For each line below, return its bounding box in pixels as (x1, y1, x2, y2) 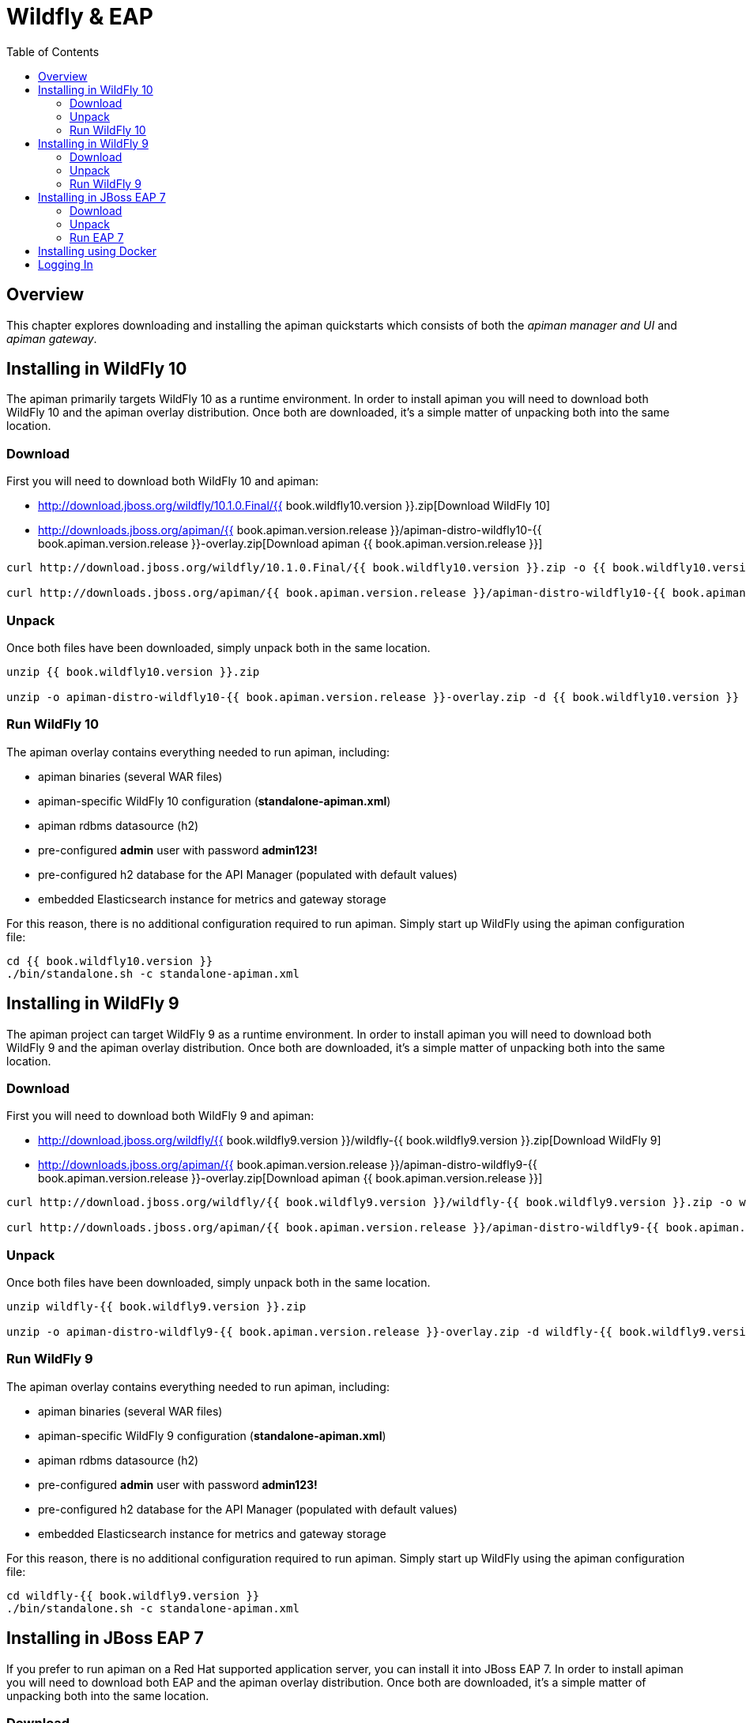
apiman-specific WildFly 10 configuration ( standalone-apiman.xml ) (38, 794, 391, 808)
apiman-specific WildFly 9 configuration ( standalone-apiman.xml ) (38, 1428, 386, 1442)
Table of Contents (6, 44, 100, 58)
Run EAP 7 (70, 230, 124, 244)
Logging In (38, 257, 93, 271)
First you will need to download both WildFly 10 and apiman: (6, 474, 319, 488)
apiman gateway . (6, 331, 97, 345)
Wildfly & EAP (6, 3, 153, 30)
